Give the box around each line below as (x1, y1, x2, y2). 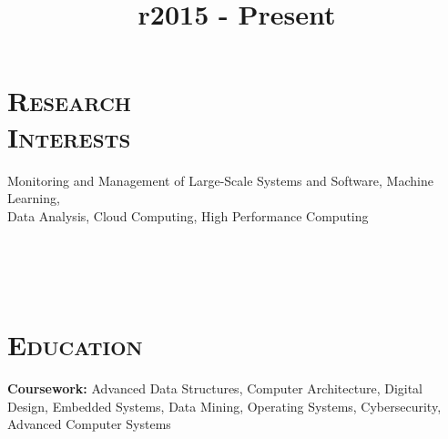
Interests (7, 117, 131, 155)
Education (7, 326, 143, 363)
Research (7, 82, 131, 119)
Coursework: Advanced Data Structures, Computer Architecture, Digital (7, 379, 423, 398)
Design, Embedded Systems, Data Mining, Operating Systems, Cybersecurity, (7, 396, 442, 415)
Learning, (7, 189, 60, 208)
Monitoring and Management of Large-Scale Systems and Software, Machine (7, 170, 433, 189)
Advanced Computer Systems (7, 414, 171, 434)
